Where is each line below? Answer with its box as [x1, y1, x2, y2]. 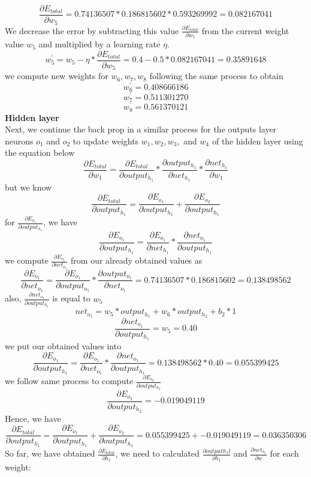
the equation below [5, 146, 75, 159]
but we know [5, 180, 52, 193]
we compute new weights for [5, 70, 108, 82]
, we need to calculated [115, 447, 200, 460]
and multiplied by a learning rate [38, 38, 161, 50]
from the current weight [201, 24, 289, 37]
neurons [5, 134, 34, 147]
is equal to [52, 292, 90, 304]
